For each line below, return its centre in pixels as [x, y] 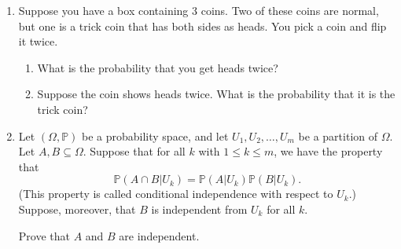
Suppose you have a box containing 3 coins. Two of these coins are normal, [199, 10]
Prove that [44, 235]
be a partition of [338, 135]
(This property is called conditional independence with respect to [176, 194]
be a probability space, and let [155, 135]
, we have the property [328, 151]
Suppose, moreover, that [77, 209]
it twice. [38, 41]
